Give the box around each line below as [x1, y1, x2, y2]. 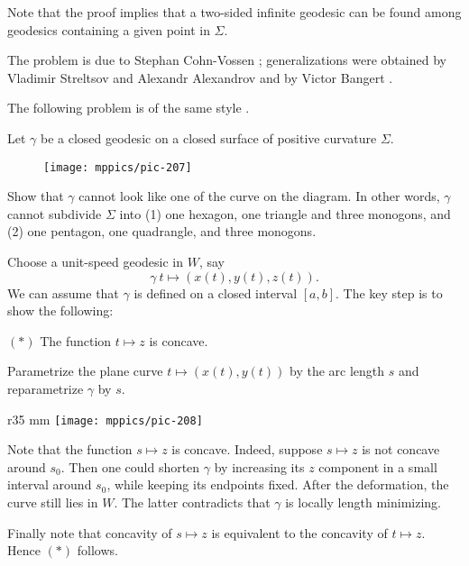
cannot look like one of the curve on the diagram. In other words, [78, 187, 440, 205]
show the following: [7, 301, 114, 320]
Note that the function [7, 440, 133, 459]
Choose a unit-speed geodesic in [7, 252, 184, 270]
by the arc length [290, 361, 385, 380]
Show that [7, 187, 64, 205]
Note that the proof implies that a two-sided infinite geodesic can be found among [7, 3, 462, 21]
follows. [77, 541, 118, 560]
